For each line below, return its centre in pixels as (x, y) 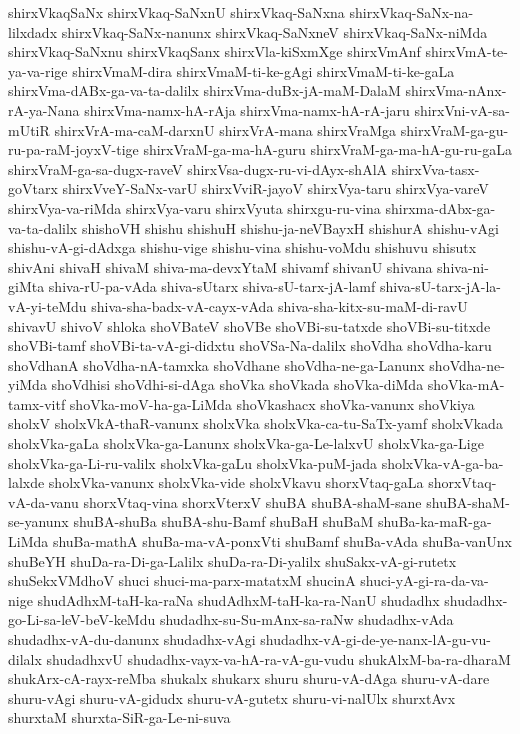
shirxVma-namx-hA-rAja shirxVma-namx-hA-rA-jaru (247, 109)
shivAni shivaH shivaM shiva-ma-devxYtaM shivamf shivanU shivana (220, 266)
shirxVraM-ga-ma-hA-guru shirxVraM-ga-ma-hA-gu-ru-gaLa (327, 149)
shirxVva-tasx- (435, 168)
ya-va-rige (38, 70)
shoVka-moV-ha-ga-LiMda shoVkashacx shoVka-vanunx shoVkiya (272, 403)
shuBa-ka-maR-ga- (434, 521)
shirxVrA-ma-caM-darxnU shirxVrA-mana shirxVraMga (225, 129)
